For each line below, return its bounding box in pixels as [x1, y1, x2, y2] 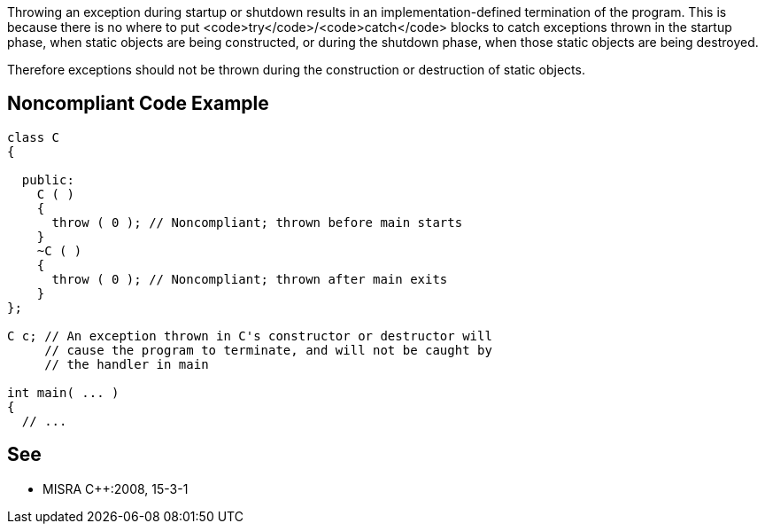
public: [21, 172, 74, 187]
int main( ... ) [7, 385, 120, 400]
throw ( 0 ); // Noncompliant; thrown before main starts [51, 215, 463, 230]
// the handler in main [44, 356, 209, 371]
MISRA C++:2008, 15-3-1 [42, 480, 189, 496]
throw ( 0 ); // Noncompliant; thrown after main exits [51, 271, 448, 286]
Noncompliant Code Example [7, 92, 269, 115]
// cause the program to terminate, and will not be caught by [44, 342, 492, 357]
